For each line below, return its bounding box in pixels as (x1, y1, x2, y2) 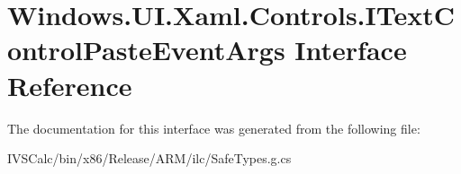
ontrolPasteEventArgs (7, 31, 285, 68)
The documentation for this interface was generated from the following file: (7, 118, 420, 137)
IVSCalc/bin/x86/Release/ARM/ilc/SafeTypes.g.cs (7, 149, 292, 168)
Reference (7, 66, 132, 103)
